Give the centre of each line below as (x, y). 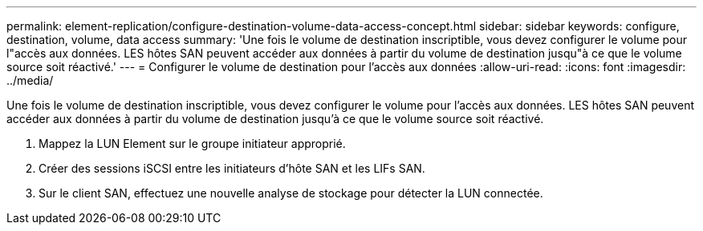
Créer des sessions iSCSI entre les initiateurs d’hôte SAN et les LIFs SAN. (232, 168)
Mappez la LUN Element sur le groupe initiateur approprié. (192, 143)
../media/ (30, 80)
